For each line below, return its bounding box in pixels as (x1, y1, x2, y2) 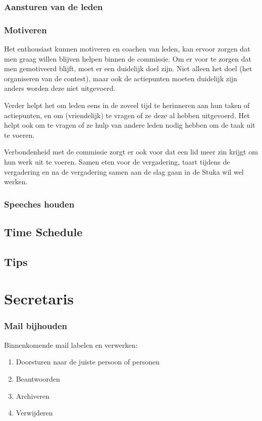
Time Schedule (4, 224, 83, 240)
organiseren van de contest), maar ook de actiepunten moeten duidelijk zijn (4, 73, 237, 83)
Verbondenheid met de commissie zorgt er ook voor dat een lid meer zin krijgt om (4, 146, 258, 157)
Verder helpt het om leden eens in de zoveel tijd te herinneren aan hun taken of (4, 100, 250, 111)
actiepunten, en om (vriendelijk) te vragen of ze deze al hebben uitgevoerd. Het (4, 110, 250, 120)
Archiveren (16, 390, 49, 401)
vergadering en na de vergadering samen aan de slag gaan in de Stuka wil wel (4, 166, 244, 177)
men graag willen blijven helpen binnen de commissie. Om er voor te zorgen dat (4, 53, 251, 64)
